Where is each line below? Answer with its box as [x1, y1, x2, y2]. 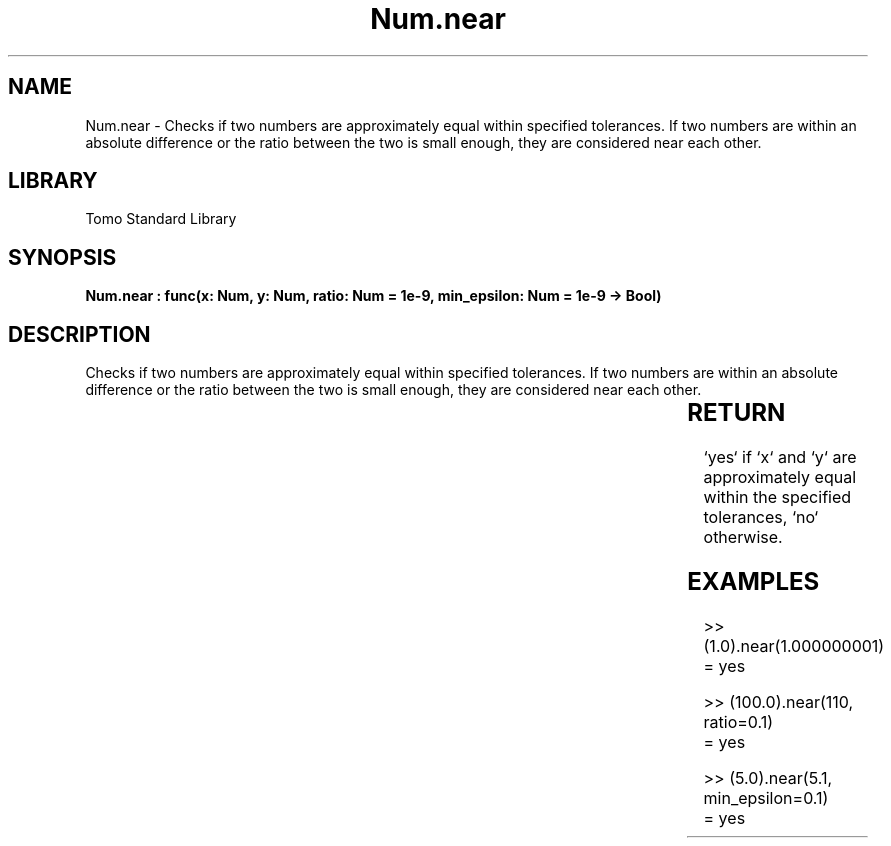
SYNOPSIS [8, 244, 117, 270]
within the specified [703, 487, 852, 508]
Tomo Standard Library [85, 210, 237, 228]
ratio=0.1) [703, 711, 774, 732]
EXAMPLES [687, 566, 820, 596]
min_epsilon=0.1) [703, 787, 829, 808]
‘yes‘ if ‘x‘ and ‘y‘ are [703, 447, 857, 468]
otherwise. [703, 527, 783, 548]
